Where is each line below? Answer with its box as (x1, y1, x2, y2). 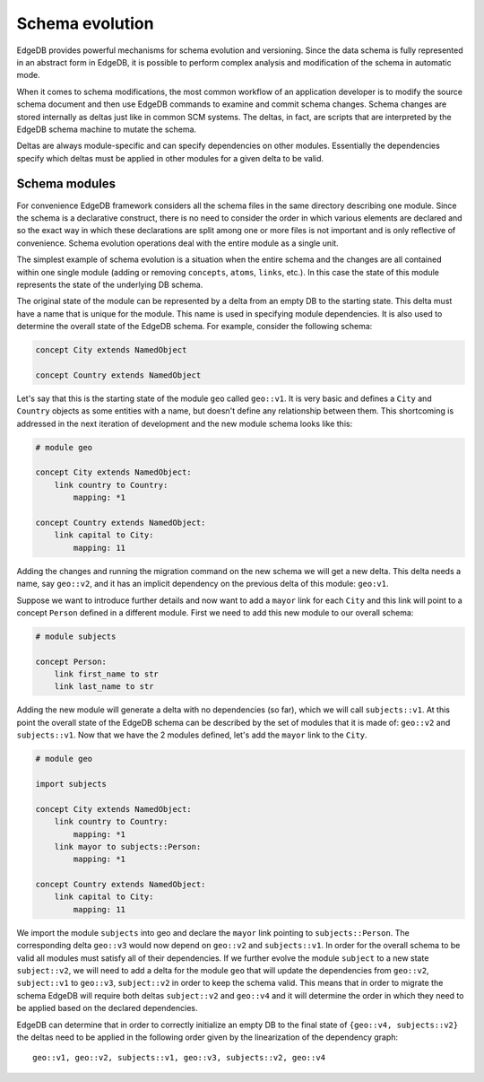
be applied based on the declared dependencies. (16, 1003, 198, 1014)
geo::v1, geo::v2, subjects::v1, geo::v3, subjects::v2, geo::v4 (32, 1052, 326, 1063)
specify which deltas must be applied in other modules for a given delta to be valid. (16, 153, 324, 163)
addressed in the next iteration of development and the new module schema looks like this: (16, 418, 353, 429)
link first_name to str (54, 669, 159, 679)
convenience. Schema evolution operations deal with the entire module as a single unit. (16, 238, 340, 249)
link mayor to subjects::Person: (54, 842, 202, 851)
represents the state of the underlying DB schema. (16, 279, 203, 290)
